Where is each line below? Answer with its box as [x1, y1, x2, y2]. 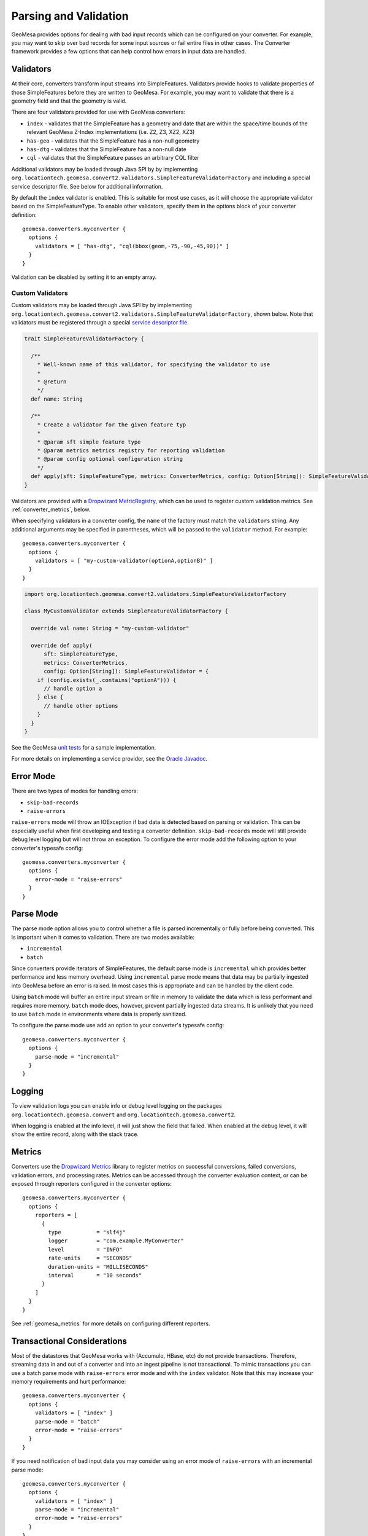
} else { [37, 694, 64, 700]
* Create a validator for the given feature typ [37, 421, 186, 428]
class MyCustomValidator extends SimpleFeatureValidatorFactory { [24, 608, 228, 614]
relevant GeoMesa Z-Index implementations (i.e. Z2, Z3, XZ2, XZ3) [26, 128, 195, 136]
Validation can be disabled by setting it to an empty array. [11, 273, 157, 281]
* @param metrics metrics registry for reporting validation [37, 447, 225, 454]
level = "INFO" [48, 1246, 123, 1253]
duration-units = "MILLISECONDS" [48, 1263, 148, 1270]
